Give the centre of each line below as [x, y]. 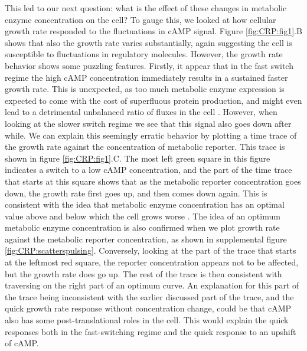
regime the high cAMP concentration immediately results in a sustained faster [146, 77]
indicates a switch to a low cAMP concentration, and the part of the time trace [148, 170]
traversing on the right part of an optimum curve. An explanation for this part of [152, 285]
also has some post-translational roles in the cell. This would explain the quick [147, 320]
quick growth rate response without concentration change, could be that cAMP [148, 308]
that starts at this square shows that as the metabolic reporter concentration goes [153, 181]
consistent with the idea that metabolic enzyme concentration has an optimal [145, 204]
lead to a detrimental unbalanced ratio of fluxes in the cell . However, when [141, 112]
